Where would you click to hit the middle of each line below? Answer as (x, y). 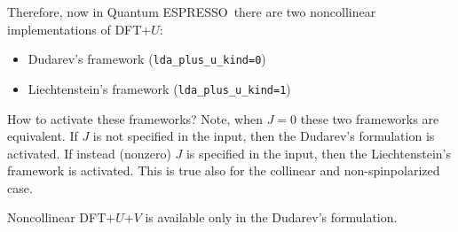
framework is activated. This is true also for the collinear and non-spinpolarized (224, 170)
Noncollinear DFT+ (62, 217)
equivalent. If (43, 136)
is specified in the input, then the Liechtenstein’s (318, 153)
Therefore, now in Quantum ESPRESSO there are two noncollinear (192, 12)
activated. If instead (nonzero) (89, 153)
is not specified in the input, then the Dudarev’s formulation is (264, 136)
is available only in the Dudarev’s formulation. (271, 217)
